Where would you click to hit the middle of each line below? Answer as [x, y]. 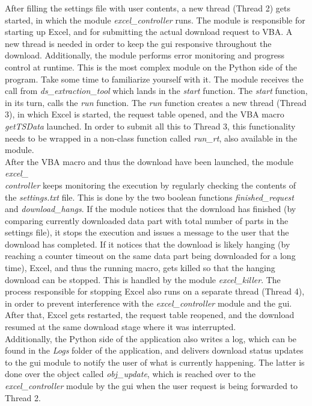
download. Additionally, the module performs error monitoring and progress [145, 55]
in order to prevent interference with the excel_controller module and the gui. [148, 303]
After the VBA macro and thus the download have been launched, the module [149, 161]
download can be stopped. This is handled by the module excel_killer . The [143, 279]
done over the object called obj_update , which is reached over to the [130, 374]
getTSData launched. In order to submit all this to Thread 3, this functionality [150, 126]
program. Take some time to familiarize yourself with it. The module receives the [154, 79]
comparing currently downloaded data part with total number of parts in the [147, 220]
